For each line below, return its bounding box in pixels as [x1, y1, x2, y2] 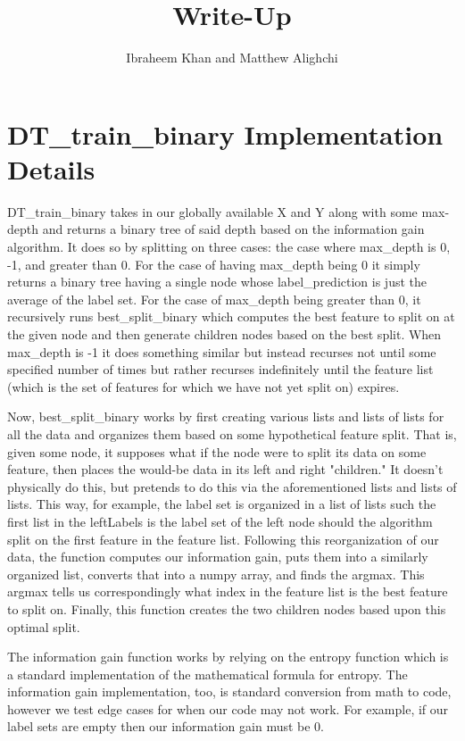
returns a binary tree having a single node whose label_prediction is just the [7, 272, 427, 291]
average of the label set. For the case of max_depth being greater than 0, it [7, 289, 421, 308]
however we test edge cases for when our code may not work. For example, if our [7, 699, 449, 718]
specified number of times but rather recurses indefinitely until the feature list [7, 360, 434, 379]
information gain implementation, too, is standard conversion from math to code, [7, 682, 452, 701]
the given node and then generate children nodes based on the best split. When [7, 325, 442, 343]
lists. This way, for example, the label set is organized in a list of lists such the [7, 495, 436, 513]
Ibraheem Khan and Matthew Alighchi [126, 48, 338, 67]
